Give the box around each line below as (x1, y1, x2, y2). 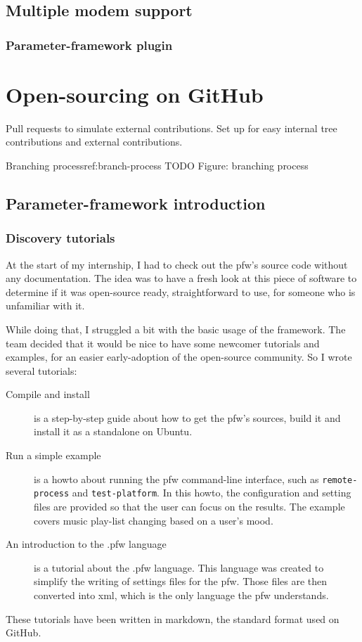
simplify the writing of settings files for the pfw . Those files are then (34, 574, 328, 589)
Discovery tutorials (6, 229, 115, 247)
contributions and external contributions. (6, 134, 183, 149)
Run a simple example (6, 448, 101, 463)
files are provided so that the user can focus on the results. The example (34, 499, 345, 513)
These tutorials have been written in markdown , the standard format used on (6, 611, 340, 626)
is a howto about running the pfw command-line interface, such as (34, 471, 319, 486)
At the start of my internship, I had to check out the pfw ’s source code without (6, 257, 348, 271)
